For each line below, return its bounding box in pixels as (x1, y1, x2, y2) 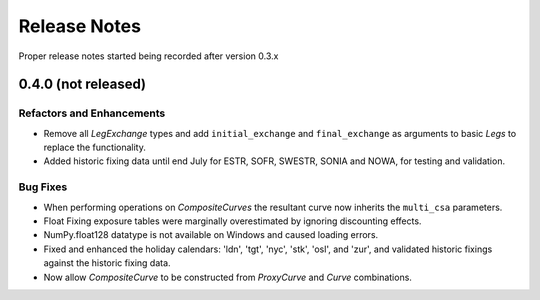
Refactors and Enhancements (18, 106, 166, 120)
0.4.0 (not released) (18, 76, 147, 93)
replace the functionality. (43, 141, 147, 154)
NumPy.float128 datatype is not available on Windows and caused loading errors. (43, 229, 379, 241)
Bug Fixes (18, 180, 68, 194)
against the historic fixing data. (43, 257, 171, 269)
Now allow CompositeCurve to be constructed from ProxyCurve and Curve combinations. (43, 271, 412, 283)
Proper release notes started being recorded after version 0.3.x (18, 50, 279, 62)
